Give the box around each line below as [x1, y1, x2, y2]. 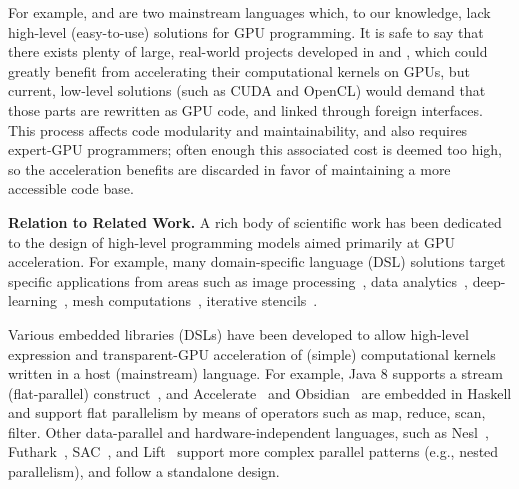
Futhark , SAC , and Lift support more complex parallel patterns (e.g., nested [8, 441, 499, 462]
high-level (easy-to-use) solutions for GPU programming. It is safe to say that [8, 21, 484, 42]
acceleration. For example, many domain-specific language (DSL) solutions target [8, 251, 506, 272]
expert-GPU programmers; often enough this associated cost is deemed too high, [8, 139, 503, 160]
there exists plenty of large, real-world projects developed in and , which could [8, 41, 488, 62]
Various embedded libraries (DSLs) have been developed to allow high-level [8, 323, 469, 344]
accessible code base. [8, 178, 134, 199]
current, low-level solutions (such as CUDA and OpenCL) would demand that [8, 80, 486, 101]
